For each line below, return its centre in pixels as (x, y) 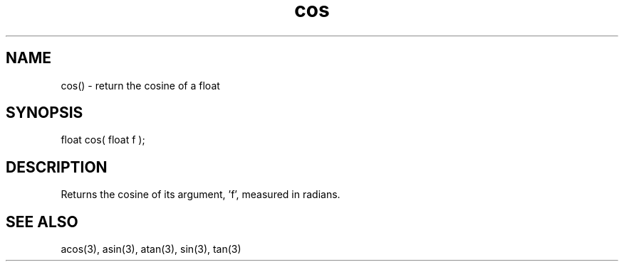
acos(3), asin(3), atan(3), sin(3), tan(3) (151, 249)
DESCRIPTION (57, 167)
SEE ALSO (42, 222)
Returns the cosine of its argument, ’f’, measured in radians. (201, 195)
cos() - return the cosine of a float (140, 85)
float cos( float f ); (103, 140)
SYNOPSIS (45, 113)
